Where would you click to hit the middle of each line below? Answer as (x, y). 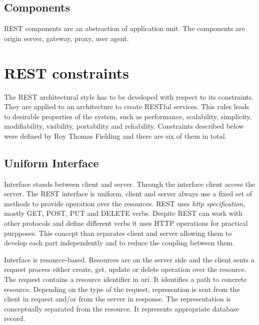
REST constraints (66, 72)
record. (15, 318)
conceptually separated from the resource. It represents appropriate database (122, 308)
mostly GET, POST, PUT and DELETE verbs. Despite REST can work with (123, 213)
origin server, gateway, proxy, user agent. (66, 38)
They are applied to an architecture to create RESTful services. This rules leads (127, 106)
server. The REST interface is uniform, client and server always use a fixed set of (128, 194)
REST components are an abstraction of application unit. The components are (124, 28)
